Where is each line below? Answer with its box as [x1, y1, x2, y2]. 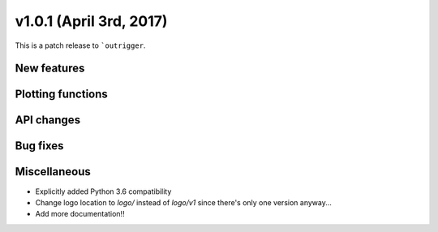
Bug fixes [15, 139, 64, 153]
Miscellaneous [15, 165, 91, 178]
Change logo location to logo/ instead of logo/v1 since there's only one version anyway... [35, 197, 333, 207]
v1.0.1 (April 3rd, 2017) [15, 12, 168, 30]
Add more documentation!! [35, 209, 125, 219]
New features [15, 62, 85, 75]
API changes [15, 114, 81, 127]
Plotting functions [15, 88, 109, 101]
